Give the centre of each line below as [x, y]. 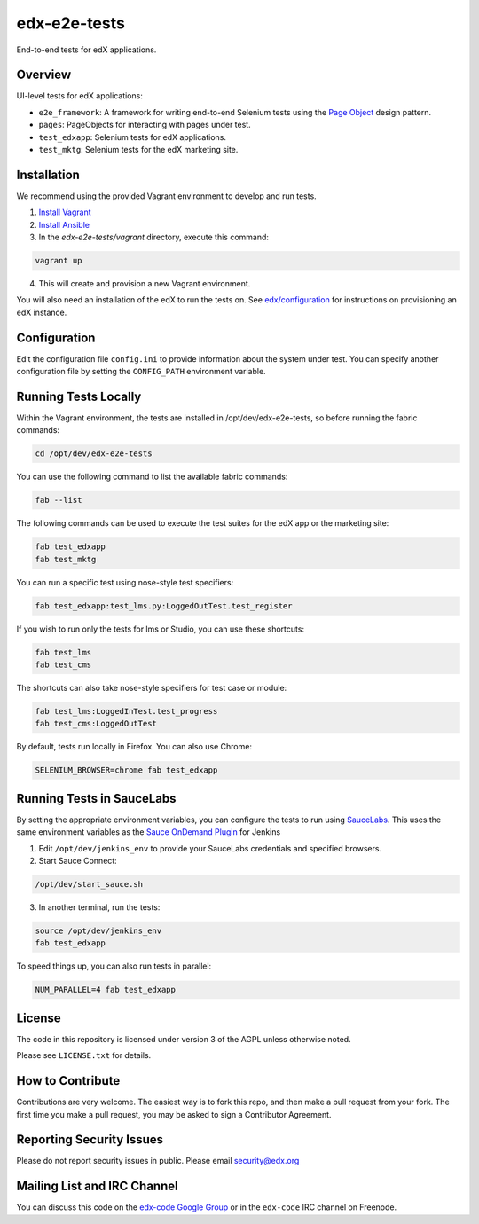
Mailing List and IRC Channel [97, 1186]
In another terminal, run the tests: [99, 907]
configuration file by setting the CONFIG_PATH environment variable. [141, 372]
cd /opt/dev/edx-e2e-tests [94, 454]
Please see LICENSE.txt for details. [84, 1055]
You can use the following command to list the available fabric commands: [152, 477]
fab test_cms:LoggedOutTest [96, 724]
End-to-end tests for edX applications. [86, 50]
